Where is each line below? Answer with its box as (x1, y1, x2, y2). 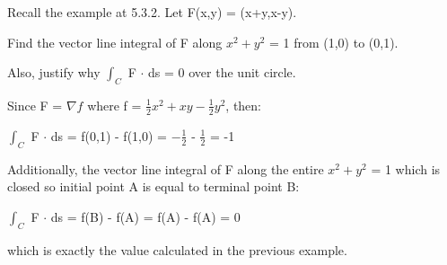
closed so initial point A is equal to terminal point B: (7, 177, 300, 196)
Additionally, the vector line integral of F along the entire (7, 159, 324, 178)
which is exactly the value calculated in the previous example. (7, 240, 347, 259)
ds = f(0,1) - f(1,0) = (50, 126, 167, 145)
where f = (87, 95, 142, 114)
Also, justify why (7, 63, 101, 82)
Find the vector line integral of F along (7, 32, 223, 51)
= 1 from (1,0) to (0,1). (268, 32, 399, 51)
